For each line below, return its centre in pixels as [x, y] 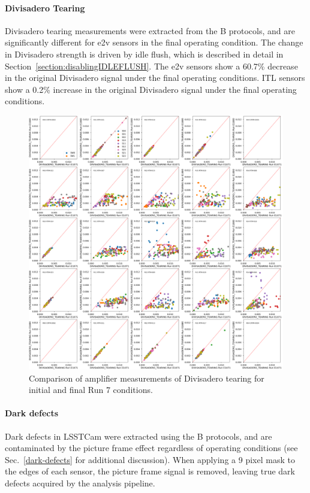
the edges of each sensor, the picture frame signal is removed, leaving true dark [150, 471]
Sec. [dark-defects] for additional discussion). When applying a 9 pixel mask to [150, 459]
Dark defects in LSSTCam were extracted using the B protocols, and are [139, 436]
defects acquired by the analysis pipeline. [80, 483]
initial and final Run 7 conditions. [91, 390]
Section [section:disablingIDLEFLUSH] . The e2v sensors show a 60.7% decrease [151, 66]
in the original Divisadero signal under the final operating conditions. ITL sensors [155, 78]
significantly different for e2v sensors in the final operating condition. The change [154, 42]
